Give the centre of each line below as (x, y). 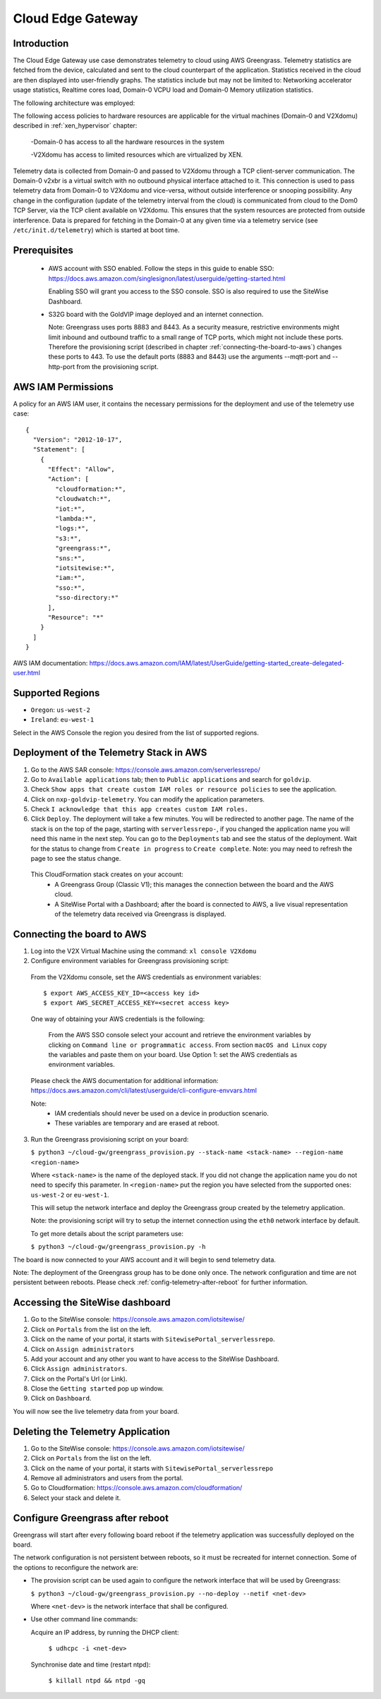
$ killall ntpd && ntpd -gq (97, 1680)
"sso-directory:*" (87, 598)
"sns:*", (70, 558)
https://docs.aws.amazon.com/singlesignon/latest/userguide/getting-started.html (167, 278)
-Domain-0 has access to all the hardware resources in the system (128, 142)
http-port (62, 366)
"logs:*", (72, 528)
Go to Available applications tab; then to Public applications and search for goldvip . (171, 779)
